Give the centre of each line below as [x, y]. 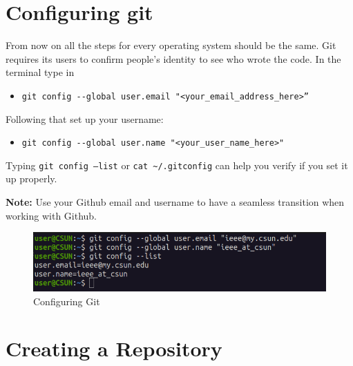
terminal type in [40, 72]
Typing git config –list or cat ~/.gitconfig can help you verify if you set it [177, 165]
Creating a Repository [114, 348]
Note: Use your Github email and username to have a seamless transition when [175, 202]
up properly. [31, 179]
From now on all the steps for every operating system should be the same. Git [171, 45]
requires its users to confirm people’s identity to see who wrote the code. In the [173, 58]
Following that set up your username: [85, 118]
